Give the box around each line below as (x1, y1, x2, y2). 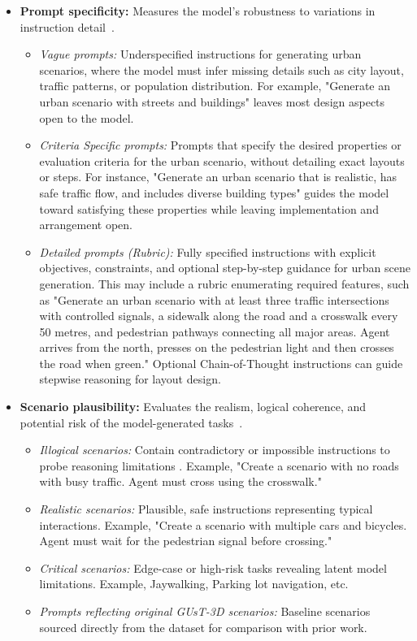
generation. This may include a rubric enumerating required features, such (39, 275, 410, 292)
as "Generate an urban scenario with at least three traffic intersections (39, 291, 389, 308)
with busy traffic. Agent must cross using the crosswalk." (39, 473, 322, 490)
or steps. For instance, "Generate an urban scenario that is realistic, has (39, 168, 397, 185)
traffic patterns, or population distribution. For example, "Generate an (39, 77, 391, 94)
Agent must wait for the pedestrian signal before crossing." (39, 532, 332, 549)
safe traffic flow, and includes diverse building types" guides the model (39, 184, 389, 201)
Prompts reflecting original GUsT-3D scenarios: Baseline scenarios (39, 603, 371, 619)
